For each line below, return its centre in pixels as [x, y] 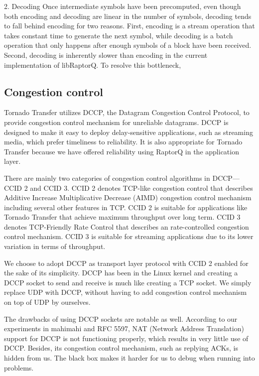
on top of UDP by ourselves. [47, 302]
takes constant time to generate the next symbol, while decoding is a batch [119, 35]
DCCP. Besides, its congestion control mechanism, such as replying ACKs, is [121, 348]
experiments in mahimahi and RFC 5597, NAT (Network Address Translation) [124, 328]
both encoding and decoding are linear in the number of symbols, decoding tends [128, 16]
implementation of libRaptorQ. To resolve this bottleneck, [93, 64]
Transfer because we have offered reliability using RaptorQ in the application [122, 151]
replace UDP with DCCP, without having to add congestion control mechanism [126, 292]
